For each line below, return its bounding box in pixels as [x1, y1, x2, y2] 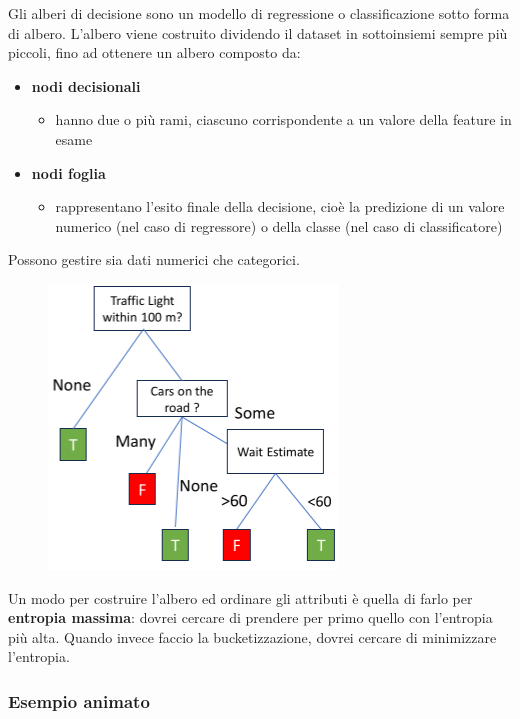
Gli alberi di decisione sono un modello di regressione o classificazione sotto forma [8, 3, 510, 23]
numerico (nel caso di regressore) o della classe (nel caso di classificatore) [55, 215, 503, 236]
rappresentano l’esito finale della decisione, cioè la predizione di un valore [55, 196, 505, 217]
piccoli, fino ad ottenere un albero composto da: [8, 42, 301, 63]
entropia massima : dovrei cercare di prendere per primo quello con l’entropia [8, 607, 493, 628]
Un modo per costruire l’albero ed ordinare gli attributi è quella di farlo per [8, 587, 473, 608]
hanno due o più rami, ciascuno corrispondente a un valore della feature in [55, 109, 512, 130]
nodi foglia [31, 162, 106, 183]
